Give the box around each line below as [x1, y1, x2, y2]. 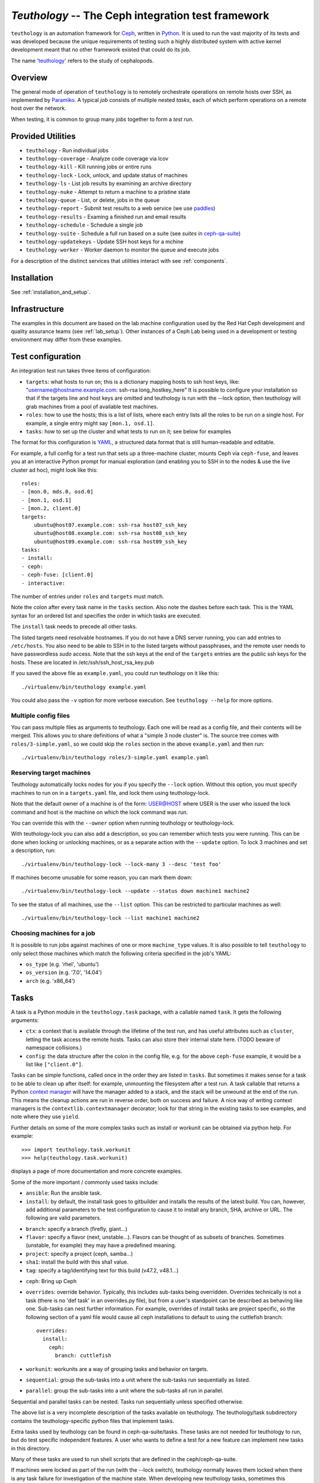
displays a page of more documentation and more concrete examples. [11, 1167, 183, 1175]
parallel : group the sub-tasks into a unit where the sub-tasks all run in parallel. [25, 1387, 224, 1394]
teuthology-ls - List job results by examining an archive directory [25, 180, 192, 187]
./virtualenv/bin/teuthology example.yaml [21, 683, 147, 690]
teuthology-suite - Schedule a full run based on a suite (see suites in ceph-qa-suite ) [25, 230, 241, 237]
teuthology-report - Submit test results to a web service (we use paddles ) [25, 205, 216, 212]
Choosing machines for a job [11, 929, 95, 937]
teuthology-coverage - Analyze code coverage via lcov [25, 155, 169, 163]
